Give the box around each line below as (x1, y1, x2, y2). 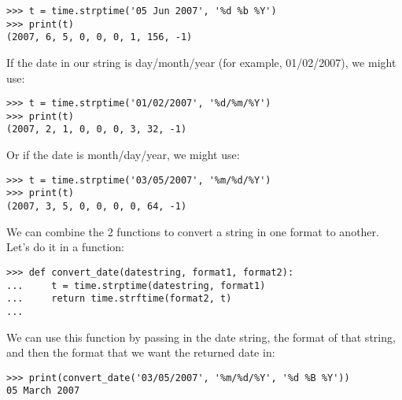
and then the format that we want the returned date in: (6, 344, 275, 361)
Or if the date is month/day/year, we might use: (6, 146, 240, 163)
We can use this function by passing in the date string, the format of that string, (6, 328, 396, 345)
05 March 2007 (6, 385, 80, 397)
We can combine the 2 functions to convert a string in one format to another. (6, 223, 379, 239)
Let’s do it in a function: (6, 239, 125, 255)
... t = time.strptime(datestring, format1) (6, 280, 266, 291)
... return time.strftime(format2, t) (6, 293, 232, 305)
